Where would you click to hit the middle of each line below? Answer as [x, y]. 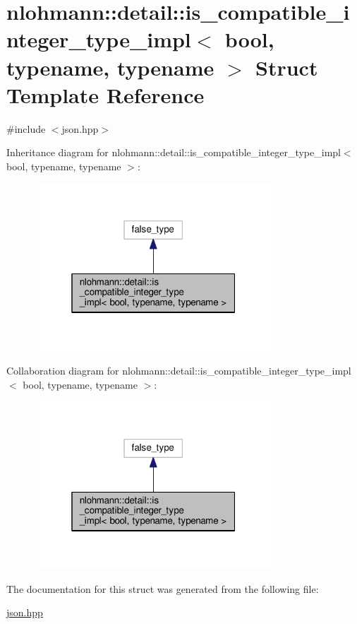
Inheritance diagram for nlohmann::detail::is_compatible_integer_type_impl [174, 152]
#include [26, 128]
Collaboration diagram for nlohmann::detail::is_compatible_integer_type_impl [179, 371]
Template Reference [105, 94]
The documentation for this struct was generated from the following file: [163, 588]
